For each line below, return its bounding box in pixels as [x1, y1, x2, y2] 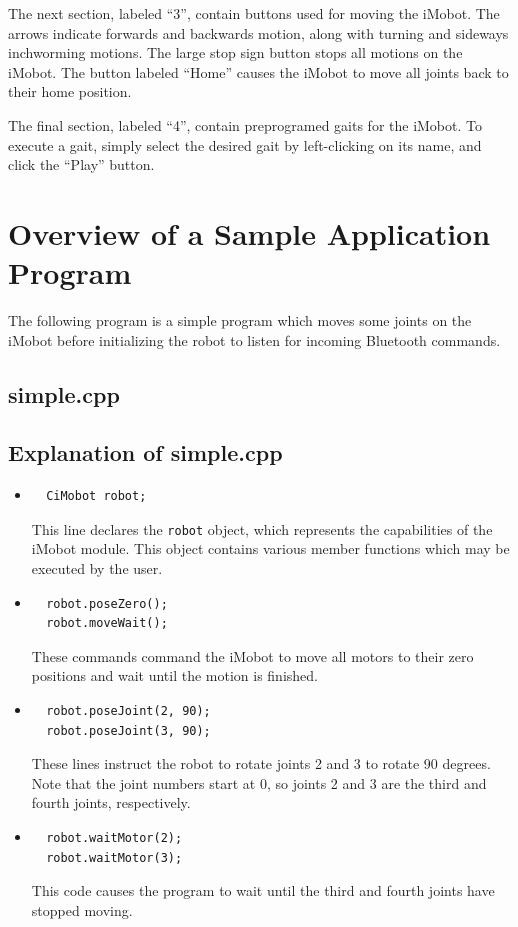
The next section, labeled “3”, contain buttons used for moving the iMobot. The [8, 3, 500, 23]
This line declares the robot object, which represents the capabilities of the [31, 518, 493, 539]
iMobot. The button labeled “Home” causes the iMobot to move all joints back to [8, 61, 509, 82]
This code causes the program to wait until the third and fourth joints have [31, 880, 495, 901]
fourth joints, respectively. [31, 792, 191, 813]
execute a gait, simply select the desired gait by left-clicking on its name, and [8, 134, 482, 155]
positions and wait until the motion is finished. [31, 665, 318, 686]
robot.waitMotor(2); [46, 831, 183, 846]
